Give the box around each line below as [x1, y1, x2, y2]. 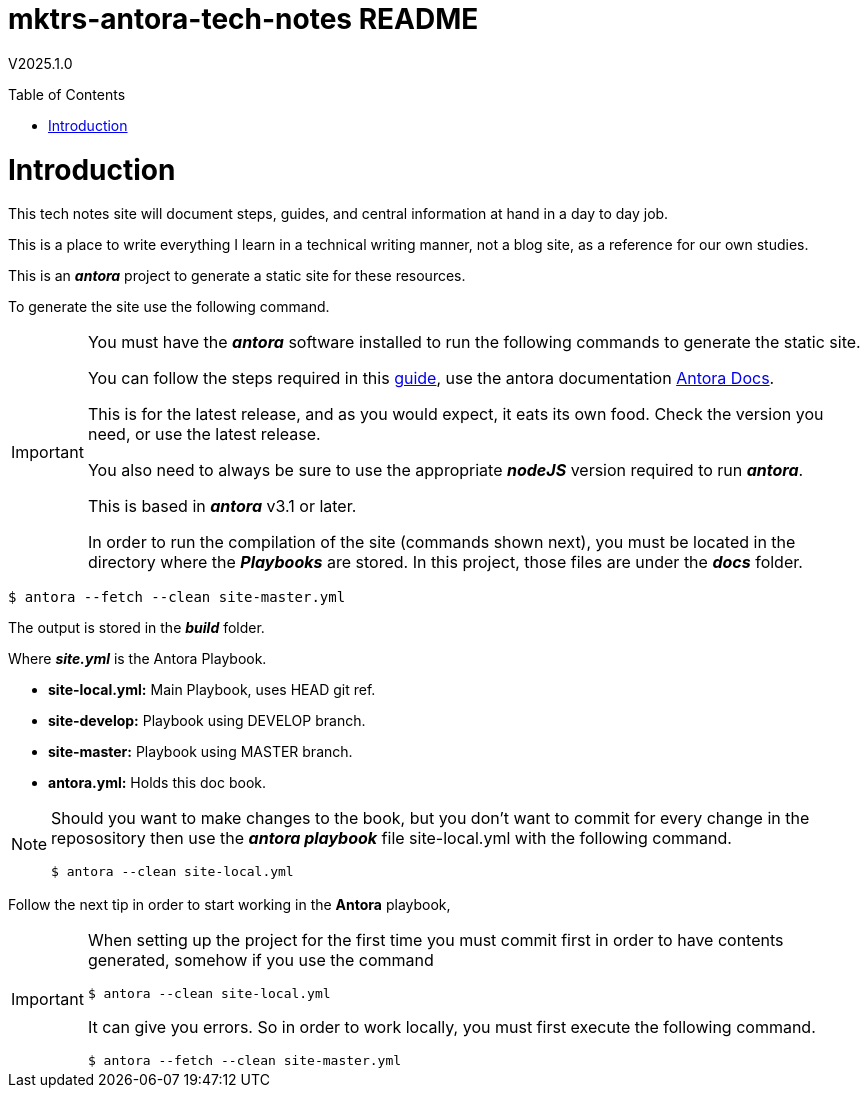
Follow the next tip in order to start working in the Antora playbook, [8, 896, 451, 914]
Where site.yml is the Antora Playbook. [8, 650, 267, 668]
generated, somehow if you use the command [87, 950, 434, 971]
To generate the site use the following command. [8, 298, 330, 316]
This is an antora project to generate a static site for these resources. [8, 267, 466, 285]
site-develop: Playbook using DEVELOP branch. [48, 712, 366, 730]
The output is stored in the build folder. [8, 619, 265, 637]
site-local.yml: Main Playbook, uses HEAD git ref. [48, 681, 376, 699]
